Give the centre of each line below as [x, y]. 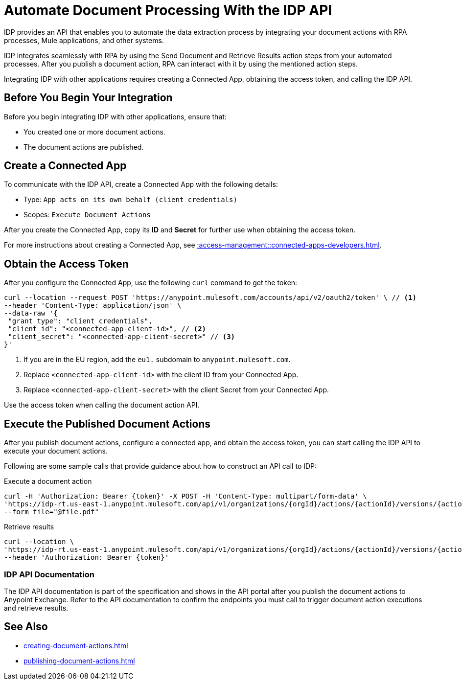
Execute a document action [48, 481]
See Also [26, 627]
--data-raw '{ [31, 313]
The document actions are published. [84, 147]
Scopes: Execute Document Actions [87, 215]
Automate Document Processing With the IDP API [168, 10]
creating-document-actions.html [76, 645]
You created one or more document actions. [94, 132]
